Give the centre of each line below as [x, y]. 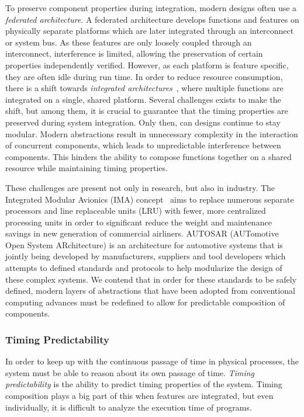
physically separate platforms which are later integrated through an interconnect [150, 31]
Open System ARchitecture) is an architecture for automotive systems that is [144, 244]
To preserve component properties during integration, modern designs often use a [151, 8]
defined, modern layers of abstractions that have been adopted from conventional [150, 291]
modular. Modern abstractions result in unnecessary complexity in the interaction [152, 133]
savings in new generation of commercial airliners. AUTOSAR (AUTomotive [142, 233]
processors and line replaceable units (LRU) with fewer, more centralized [136, 211]
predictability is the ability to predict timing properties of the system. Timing [144, 384]
